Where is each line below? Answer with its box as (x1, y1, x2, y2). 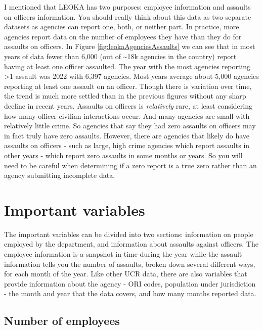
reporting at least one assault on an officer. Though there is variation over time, (4, 80, 252, 91)
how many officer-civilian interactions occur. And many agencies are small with (4, 110, 250, 121)
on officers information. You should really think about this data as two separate (4, 11, 251, 22)
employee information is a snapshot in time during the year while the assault (4, 249, 242, 259)
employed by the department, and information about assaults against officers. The (4, 239, 258, 249)
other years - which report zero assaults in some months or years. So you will (4, 150, 243, 160)
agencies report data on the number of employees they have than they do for (4, 31, 242, 41)
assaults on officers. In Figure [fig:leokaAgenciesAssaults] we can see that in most (4, 41, 255, 52)
